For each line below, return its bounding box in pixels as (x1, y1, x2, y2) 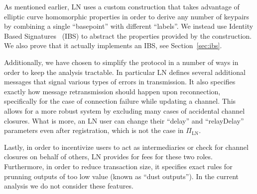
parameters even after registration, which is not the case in (4, 125, 184, 135)
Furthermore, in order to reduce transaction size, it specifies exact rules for (4, 161, 233, 171)
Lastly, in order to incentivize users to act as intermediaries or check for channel (4, 141, 249, 152)
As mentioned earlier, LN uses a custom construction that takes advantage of (4, 1, 240, 11)
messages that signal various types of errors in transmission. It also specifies (4, 76, 236, 87)
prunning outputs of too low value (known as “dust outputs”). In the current (4, 171, 239, 181)
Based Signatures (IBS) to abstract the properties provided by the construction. (4, 30, 252, 41)
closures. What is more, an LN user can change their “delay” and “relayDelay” (4, 115, 244, 126)
